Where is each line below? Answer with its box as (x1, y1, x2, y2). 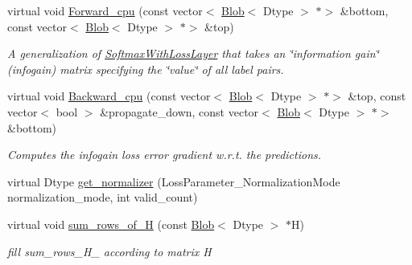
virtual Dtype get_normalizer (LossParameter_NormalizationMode (7, 173, 340, 190)
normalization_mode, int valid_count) (7, 189, 198, 206)
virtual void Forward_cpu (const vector (7, 2, 203, 18)
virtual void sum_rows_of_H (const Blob (7, 215, 215, 232)
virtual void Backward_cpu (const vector (7, 88, 211, 104)
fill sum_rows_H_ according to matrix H (7, 243, 212, 259)
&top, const (348, 88, 406, 104)
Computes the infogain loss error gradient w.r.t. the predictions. (7, 146, 322, 163)
